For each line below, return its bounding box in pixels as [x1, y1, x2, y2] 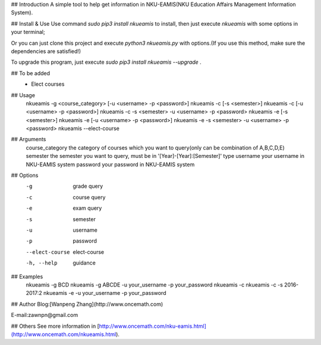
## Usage [11, 91, 36, 98]
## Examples [11, 273, 43, 280]
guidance [73, 259, 96, 266]
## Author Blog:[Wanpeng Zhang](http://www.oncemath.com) [11, 300, 163, 307]
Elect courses [31, 80, 65, 88]
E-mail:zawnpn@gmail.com [11, 312, 78, 319]
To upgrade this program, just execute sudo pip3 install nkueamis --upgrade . [11, 58, 202, 66]
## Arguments [11, 136, 46, 143]
